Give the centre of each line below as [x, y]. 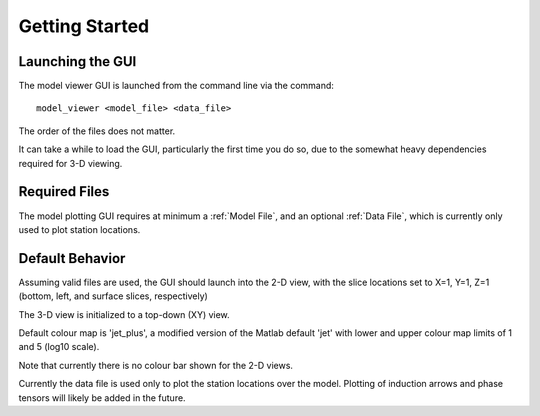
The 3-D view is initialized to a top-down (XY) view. [124, 314]
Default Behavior [72, 258]
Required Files [64, 191]
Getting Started [84, 26]
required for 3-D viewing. [70, 163]
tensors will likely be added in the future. [102, 397]
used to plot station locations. [79, 229]
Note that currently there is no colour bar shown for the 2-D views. [156, 365]
